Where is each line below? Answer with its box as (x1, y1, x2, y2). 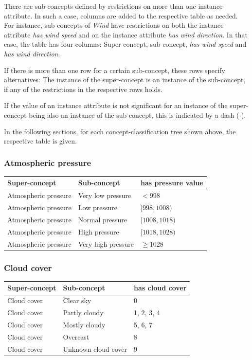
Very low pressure (78, 190, 131, 200)
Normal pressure (78, 214, 127, 224)
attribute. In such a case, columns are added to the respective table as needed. (4, 10, 238, 20)
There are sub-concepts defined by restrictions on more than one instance (4, 1, 223, 11)
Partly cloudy (63, 307, 104, 318)
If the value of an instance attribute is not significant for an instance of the (4, 100, 228, 110)
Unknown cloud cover (63, 343, 127, 354)
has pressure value (141, 178, 203, 188)
